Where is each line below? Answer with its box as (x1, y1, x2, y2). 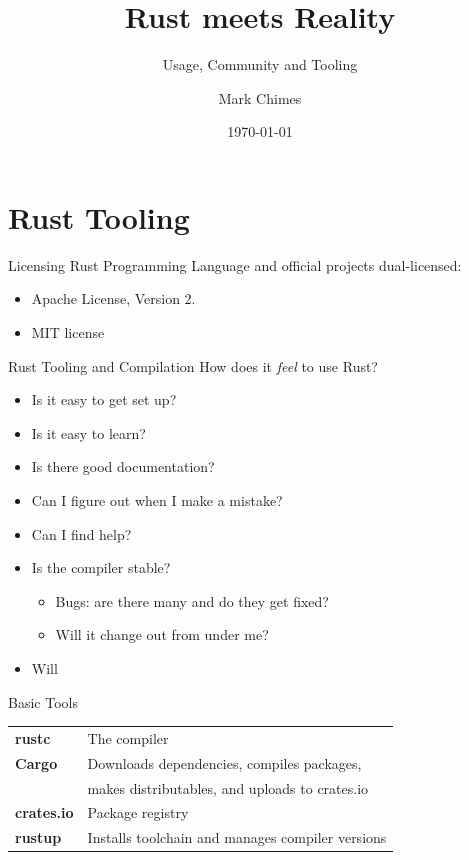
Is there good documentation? (31, 456, 215, 477)
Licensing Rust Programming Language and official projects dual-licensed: (8, 254, 462, 275)
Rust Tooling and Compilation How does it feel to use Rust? (8, 355, 378, 376)
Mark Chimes (218, 87, 302, 108)
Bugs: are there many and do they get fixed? (55, 590, 329, 611)
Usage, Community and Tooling (162, 54, 358, 75)
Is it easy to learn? (31, 422, 146, 443)
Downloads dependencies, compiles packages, (87, 752, 362, 773)
